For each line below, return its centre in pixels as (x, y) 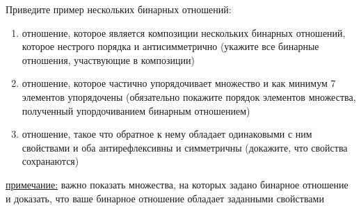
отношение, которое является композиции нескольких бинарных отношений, (184, 32)
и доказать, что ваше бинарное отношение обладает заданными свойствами (165, 198)
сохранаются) (50, 161)
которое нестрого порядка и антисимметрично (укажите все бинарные (170, 46)
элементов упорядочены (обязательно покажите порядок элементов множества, (189, 96)
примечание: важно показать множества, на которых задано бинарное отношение (177, 184)
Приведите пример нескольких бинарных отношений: (119, 9)
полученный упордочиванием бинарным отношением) (136, 110)
